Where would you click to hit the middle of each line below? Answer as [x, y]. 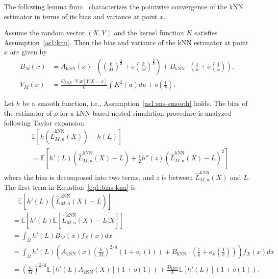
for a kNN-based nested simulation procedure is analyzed [146, 113]
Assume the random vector [44, 33]
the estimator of [28, 113]
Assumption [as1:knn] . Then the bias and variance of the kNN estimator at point [126, 42]
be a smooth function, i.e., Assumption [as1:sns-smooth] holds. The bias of [135, 103]
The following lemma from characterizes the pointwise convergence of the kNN [124, 6]
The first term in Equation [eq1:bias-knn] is [70, 187]
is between [177, 177]
